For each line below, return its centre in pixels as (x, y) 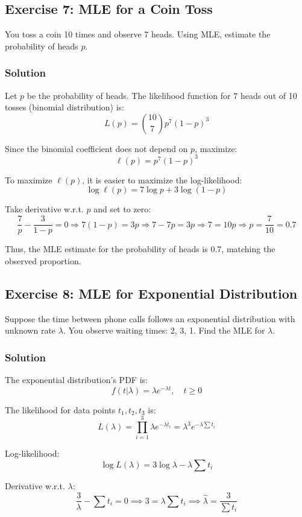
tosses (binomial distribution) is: (65, 107)
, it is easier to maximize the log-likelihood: (162, 179)
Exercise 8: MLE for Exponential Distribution (151, 293)
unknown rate (30, 330)
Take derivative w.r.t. (44, 209)
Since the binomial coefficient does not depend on (96, 148)
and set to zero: (122, 209)
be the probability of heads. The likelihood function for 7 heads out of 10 (162, 95)
